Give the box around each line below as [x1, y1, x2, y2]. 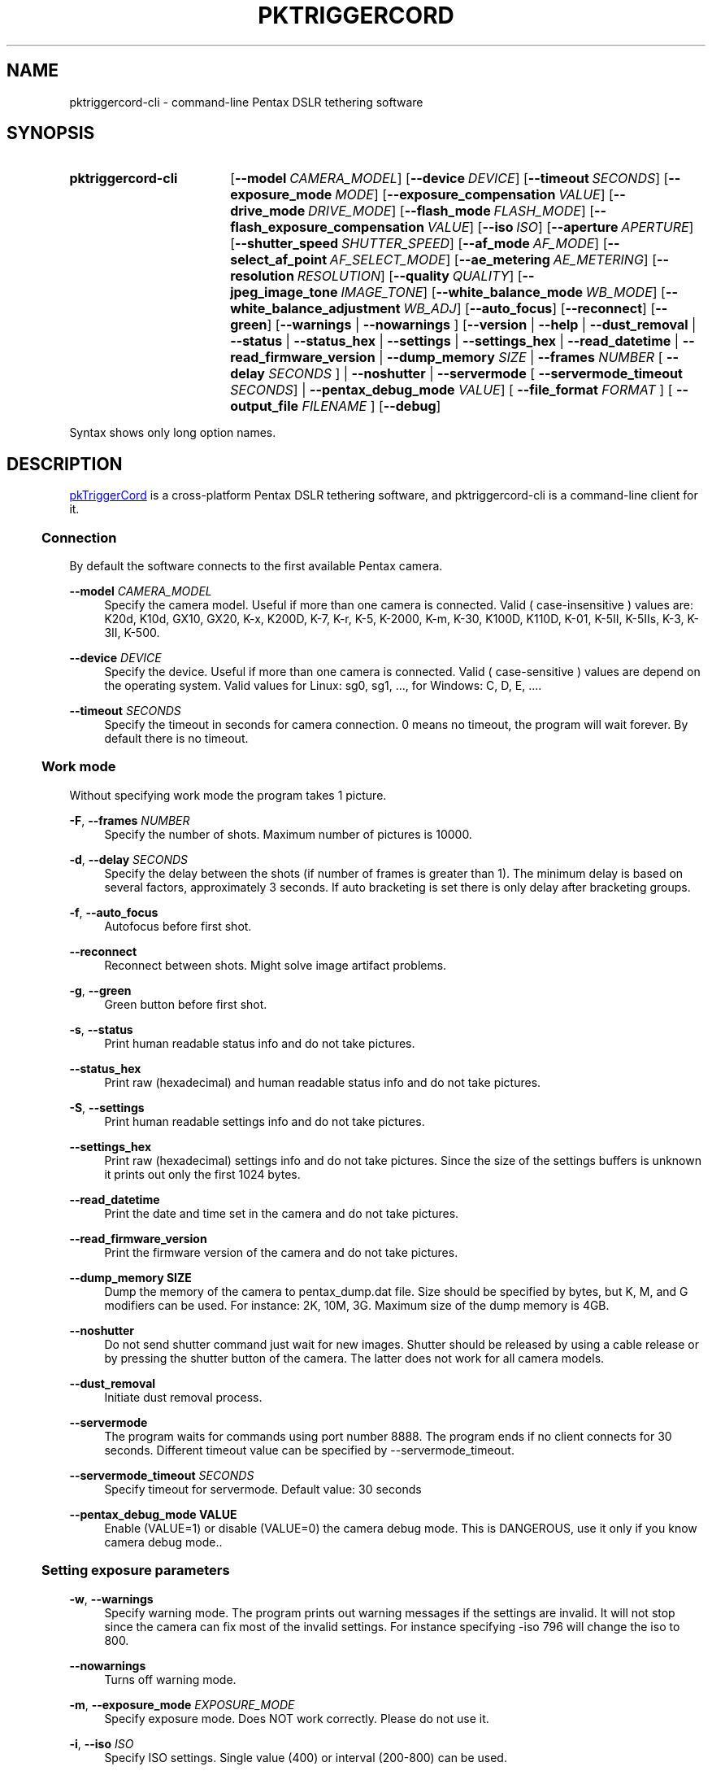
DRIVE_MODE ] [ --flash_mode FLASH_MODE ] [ [308, 203, 595, 220]
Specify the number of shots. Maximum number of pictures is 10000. [104, 827, 472, 841]
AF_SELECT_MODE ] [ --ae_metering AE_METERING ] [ [329, 251, 658, 268]
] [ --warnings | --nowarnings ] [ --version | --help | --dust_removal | [267, 316, 697, 334]
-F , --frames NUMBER [69, 813, 190, 827]
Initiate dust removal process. [104, 1389, 263, 1404]
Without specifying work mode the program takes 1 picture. [69, 787, 387, 802]
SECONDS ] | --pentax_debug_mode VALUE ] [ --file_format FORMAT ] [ [230, 382, 673, 399]
